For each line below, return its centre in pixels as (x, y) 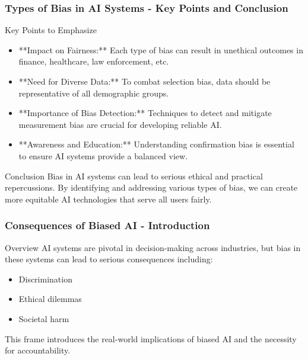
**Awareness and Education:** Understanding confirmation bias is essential (156, 144)
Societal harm (44, 318)
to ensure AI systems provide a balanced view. (103, 155)
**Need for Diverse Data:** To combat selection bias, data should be (145, 81)
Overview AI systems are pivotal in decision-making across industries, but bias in (153, 247)
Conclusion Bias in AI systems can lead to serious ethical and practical (134, 176)
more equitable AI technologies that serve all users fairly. (108, 199)
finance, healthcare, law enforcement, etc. (94, 61)
